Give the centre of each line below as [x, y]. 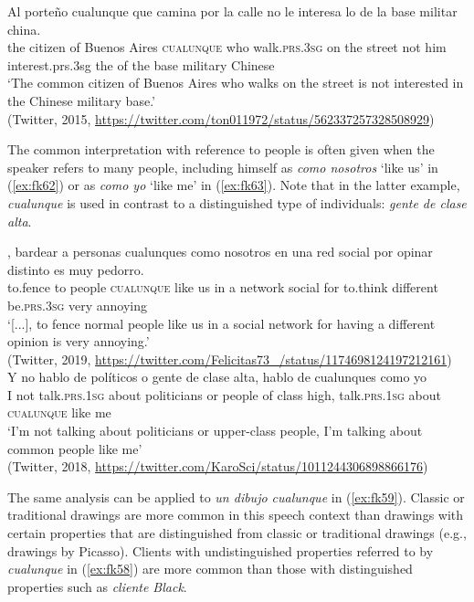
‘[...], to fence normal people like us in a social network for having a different [221, 323]
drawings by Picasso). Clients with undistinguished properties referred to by [221, 550]
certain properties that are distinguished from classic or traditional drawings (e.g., [237, 533]
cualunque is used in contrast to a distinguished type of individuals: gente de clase [237, 202]
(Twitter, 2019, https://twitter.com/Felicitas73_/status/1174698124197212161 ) [230, 359]
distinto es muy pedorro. [76, 269]
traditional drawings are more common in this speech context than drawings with [236, 515]
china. [24, 29]
